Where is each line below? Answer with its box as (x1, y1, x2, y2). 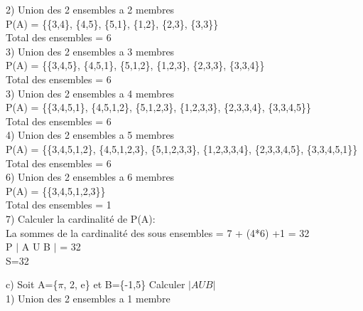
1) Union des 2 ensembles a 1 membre (6, 290, 170, 305)
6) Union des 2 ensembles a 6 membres (6, 169, 175, 184)
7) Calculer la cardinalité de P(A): (6, 211, 156, 226)
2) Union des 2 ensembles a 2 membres (6, 2, 175, 16)
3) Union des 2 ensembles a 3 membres (6, 43, 175, 58)
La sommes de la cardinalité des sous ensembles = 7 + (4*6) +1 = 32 (6, 225, 310, 240)
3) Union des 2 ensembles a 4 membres (6, 85, 175, 100)
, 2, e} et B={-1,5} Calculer (63, 277, 185, 292)
